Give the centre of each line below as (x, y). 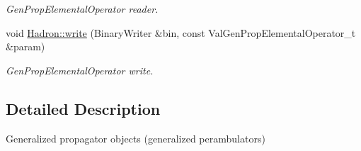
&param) (25, 46)
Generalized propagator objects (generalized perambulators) (136, 138)
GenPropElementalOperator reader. (82, 9)
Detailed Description (83, 108)
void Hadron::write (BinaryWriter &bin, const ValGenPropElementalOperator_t (181, 32)
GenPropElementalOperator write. (80, 70)
